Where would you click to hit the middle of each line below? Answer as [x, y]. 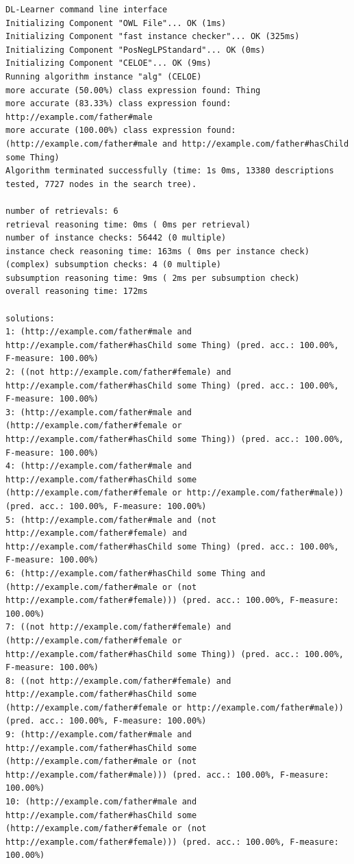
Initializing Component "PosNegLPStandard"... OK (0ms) [136, 50]
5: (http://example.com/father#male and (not [111, 520]
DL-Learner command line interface [87, 10]
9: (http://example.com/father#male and [99, 735]
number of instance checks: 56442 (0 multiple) [116, 238]
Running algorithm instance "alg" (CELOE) [104, 76]
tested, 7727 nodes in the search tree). [101, 184]
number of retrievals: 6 [62, 211]
